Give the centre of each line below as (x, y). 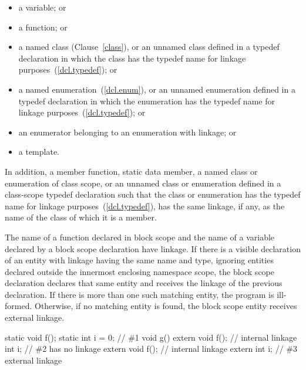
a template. (39, 152)
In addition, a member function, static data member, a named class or (131, 171)
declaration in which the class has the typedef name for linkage (132, 58)
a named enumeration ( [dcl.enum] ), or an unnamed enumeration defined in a (157, 89)
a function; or (43, 27)
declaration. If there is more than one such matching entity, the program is (139, 294)
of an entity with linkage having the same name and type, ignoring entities (139, 260)
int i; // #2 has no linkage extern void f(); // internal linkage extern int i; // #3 (151, 349)
